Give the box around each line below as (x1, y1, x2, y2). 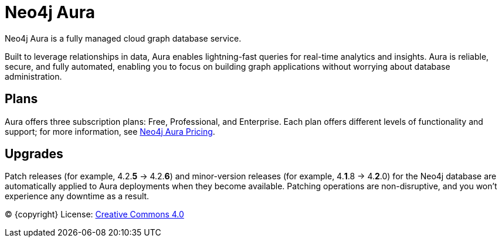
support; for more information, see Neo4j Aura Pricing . (5, 126, 215, 137)
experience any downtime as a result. (5, 191, 150, 202)
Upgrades (5, 146, 63, 162)
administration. (5, 71, 62, 81)
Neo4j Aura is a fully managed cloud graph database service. (5, 33, 242, 43)
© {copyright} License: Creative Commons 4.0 (5, 209, 184, 220)
